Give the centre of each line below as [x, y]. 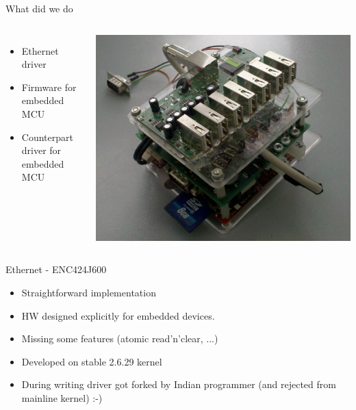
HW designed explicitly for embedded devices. [118, 315]
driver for [41, 150]
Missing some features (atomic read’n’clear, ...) [120, 338]
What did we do [39, 8]
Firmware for [49, 87]
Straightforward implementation [89, 292]
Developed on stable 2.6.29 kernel [92, 361]
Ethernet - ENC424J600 [56, 269]
